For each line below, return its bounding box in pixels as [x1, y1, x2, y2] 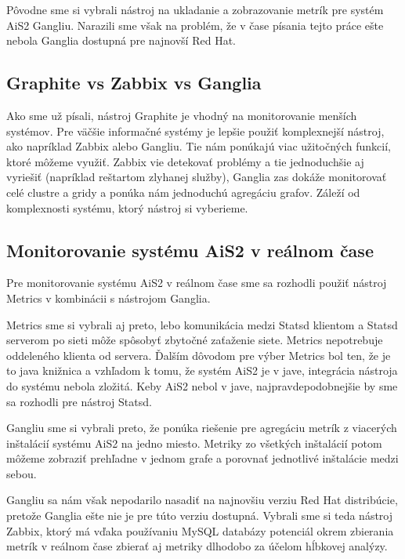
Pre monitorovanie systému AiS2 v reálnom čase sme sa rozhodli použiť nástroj [6, 274, 387, 291]
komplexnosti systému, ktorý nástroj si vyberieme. [6, 199, 248, 216]
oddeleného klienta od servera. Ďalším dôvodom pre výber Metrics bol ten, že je [6, 347, 391, 363]
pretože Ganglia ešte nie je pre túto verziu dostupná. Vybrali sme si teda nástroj [6, 507, 393, 524]
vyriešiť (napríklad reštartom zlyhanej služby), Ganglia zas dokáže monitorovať [6, 169, 387, 185]
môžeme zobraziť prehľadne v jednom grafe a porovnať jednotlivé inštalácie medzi [6, 450, 399, 466]
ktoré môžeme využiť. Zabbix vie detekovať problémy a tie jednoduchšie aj [6, 153, 364, 169]
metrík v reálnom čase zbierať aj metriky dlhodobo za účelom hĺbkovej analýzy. [6, 538, 388, 554]
